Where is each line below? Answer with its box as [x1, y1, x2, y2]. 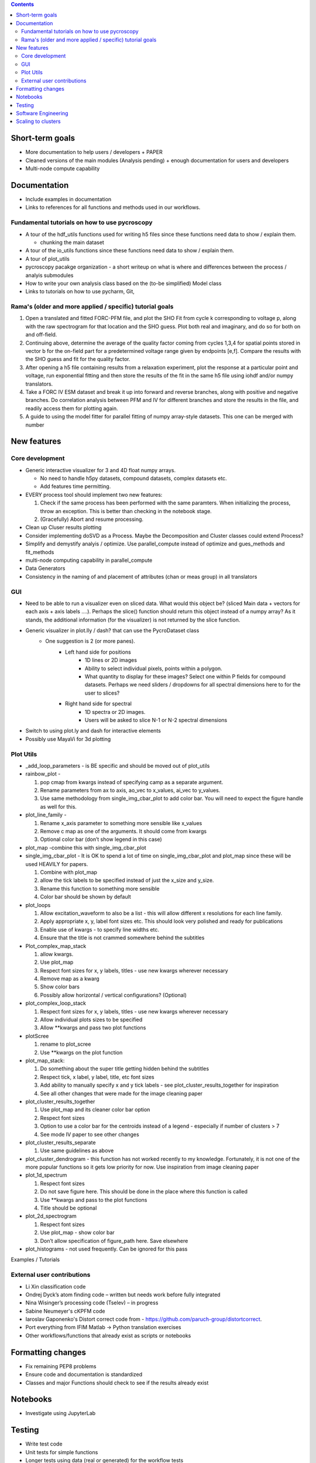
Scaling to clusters [16, 118, 61, 125]
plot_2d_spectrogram [25, 1213, 77, 1220]
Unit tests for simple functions [25, 1448, 98, 1455]
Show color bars [40, 983, 80, 990]
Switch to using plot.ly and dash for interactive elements [25, 727, 161, 734]
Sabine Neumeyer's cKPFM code [25, 1307, 105, 1314]
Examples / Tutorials [11, 1256, 60, 1263]
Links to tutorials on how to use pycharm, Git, [25, 288, 135, 295]
